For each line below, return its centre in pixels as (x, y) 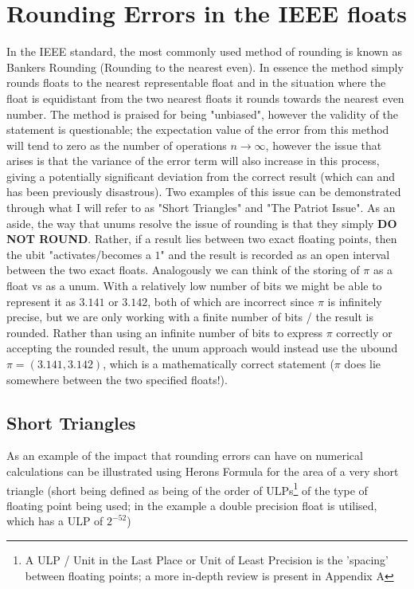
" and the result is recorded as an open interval (275, 254)
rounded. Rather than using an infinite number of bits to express (164, 332)
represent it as (41, 301)
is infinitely (355, 301)
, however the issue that (324, 145)
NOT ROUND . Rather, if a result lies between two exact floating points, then (202, 239)
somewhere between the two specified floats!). (117, 379)
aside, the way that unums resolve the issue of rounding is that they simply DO (202, 223)
